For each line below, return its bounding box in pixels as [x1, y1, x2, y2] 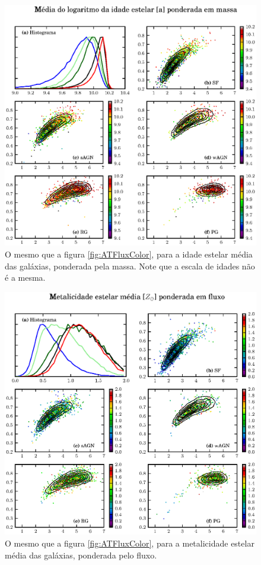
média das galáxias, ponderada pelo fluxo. [5, 548, 157, 561]
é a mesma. [5, 271, 46, 284]
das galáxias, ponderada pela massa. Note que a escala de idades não [5, 259, 255, 272]
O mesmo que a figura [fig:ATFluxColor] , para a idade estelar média [5, 247, 253, 260]
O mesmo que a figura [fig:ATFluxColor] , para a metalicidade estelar [5, 537, 254, 549]
